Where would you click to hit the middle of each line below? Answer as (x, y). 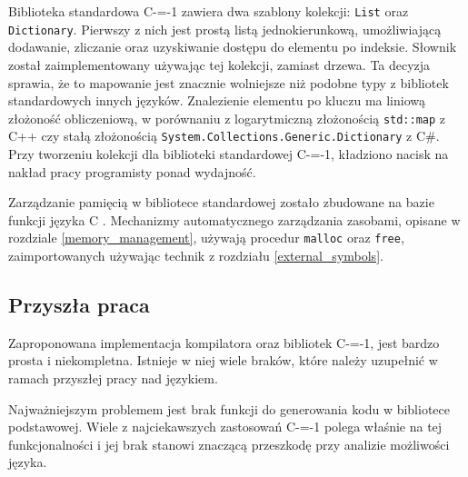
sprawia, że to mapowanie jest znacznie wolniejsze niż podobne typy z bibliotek (229, 82)
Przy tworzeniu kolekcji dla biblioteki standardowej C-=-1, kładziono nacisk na (229, 154)
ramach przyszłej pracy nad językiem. (113, 378)
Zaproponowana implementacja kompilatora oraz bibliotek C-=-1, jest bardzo (224, 342)
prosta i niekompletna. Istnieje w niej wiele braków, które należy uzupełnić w (223, 360)
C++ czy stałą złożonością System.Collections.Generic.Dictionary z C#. (224, 136)
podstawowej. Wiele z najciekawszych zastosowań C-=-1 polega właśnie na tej (225, 427)
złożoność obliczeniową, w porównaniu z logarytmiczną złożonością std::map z (227, 118)
